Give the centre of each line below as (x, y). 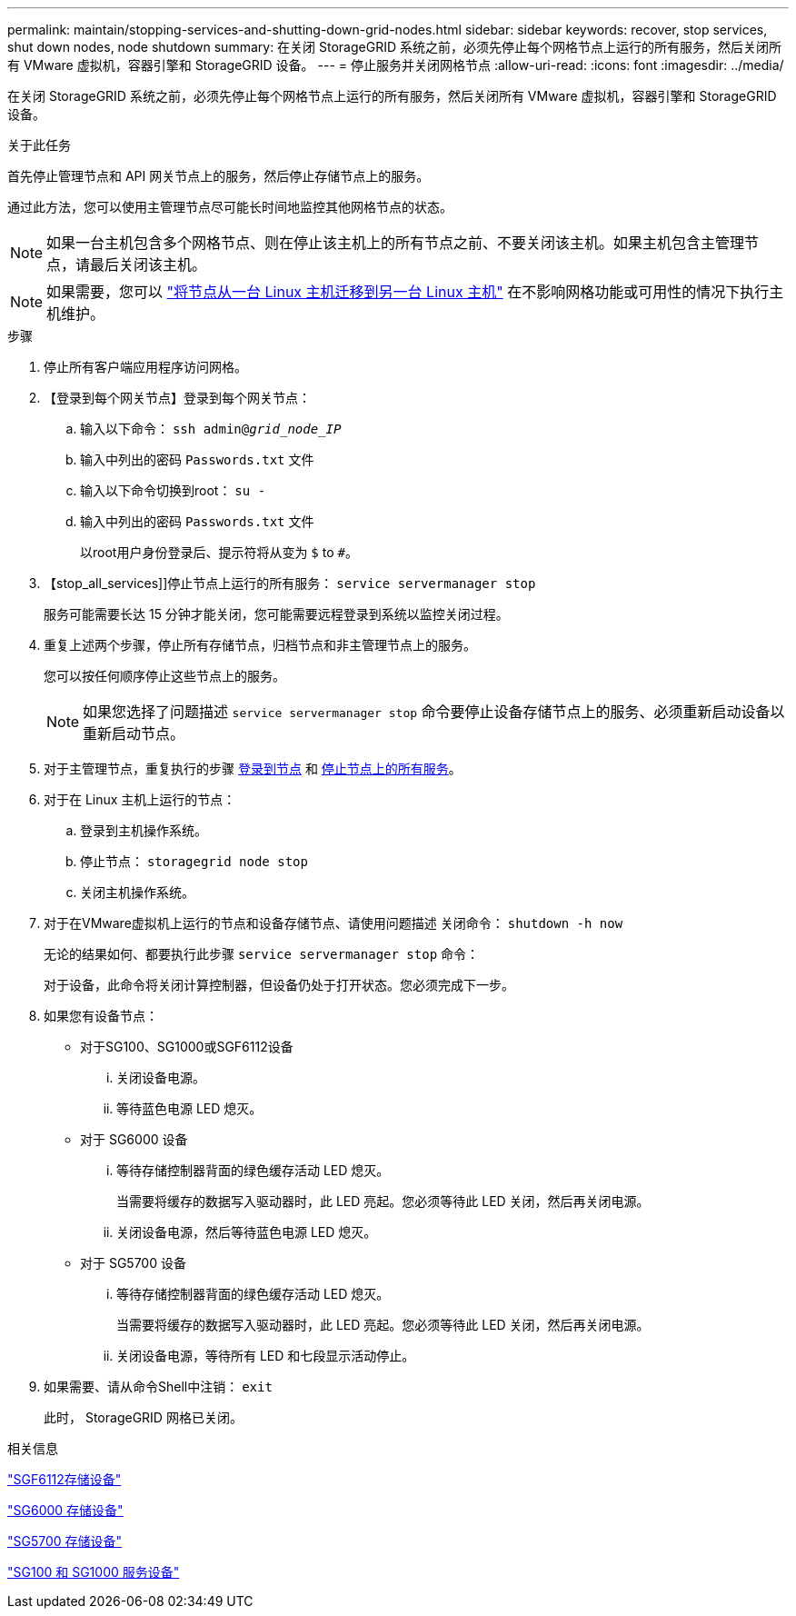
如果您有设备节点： (101, 1016)
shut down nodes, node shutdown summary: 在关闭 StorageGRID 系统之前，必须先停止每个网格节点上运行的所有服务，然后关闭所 (394, 47)
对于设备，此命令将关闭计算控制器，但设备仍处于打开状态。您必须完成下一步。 (279, 985)
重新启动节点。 (134, 733)
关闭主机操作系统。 (137, 892)
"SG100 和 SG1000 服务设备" (94, 1572)
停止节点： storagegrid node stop (194, 861)
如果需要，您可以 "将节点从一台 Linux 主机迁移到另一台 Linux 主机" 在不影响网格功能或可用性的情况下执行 (408, 292)
